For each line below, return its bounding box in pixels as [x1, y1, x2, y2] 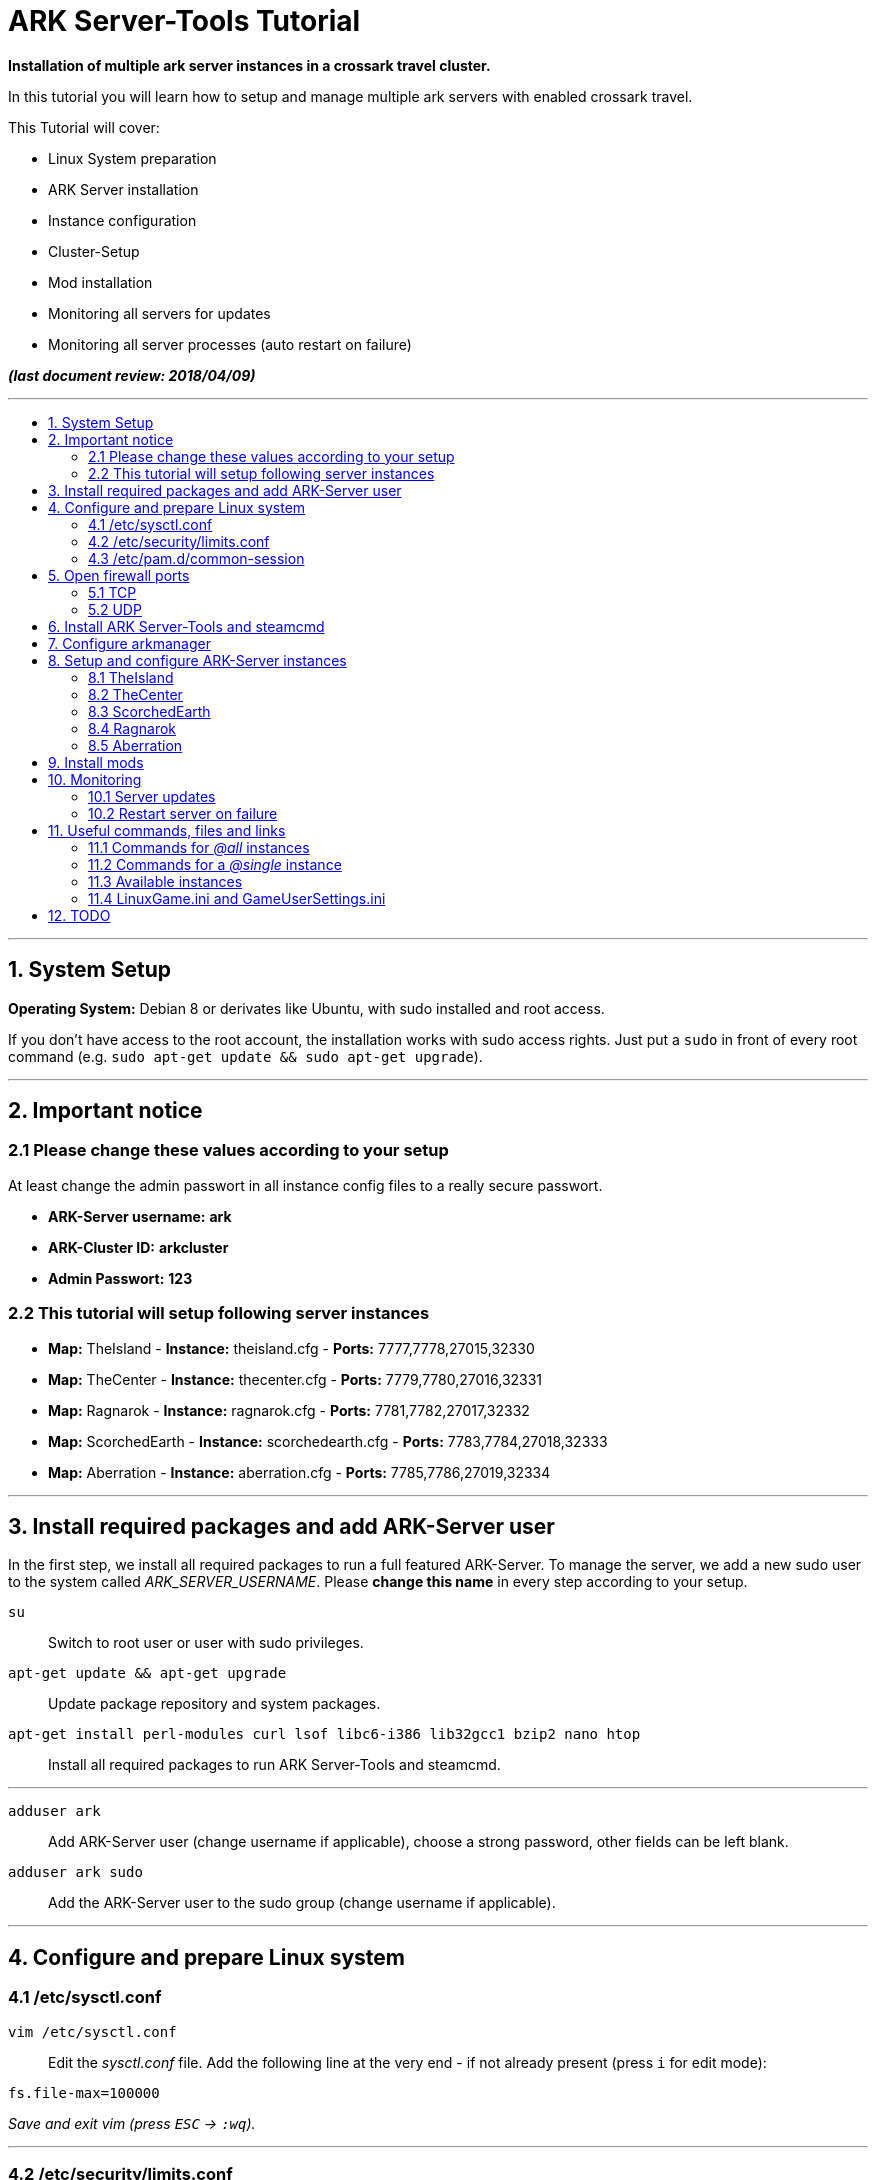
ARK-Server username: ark [48, 1207, 232, 1225]
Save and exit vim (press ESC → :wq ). [8, 2114, 256, 2132]
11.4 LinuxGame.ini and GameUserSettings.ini [88, 889, 386, 907]
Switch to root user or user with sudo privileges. [48, 1634, 364, 1652]
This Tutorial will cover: [8, 118, 160, 136]
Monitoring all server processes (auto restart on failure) [48, 335, 412, 353]
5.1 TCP [88, 583, 137, 601]
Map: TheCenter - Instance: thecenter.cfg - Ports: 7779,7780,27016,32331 [48, 1370, 543, 1388]
